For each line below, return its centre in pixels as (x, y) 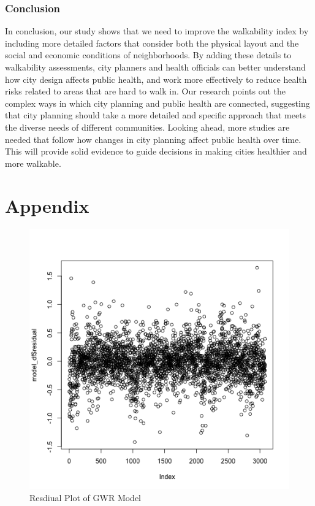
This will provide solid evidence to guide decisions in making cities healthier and (156, 151)
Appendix (47, 205)
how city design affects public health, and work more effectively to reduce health (156, 79)
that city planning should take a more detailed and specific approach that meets (156, 115)
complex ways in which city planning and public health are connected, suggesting (157, 103)
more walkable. (33, 163)
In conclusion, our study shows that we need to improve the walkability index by (157, 31)
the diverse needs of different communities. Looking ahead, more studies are (147, 127)
